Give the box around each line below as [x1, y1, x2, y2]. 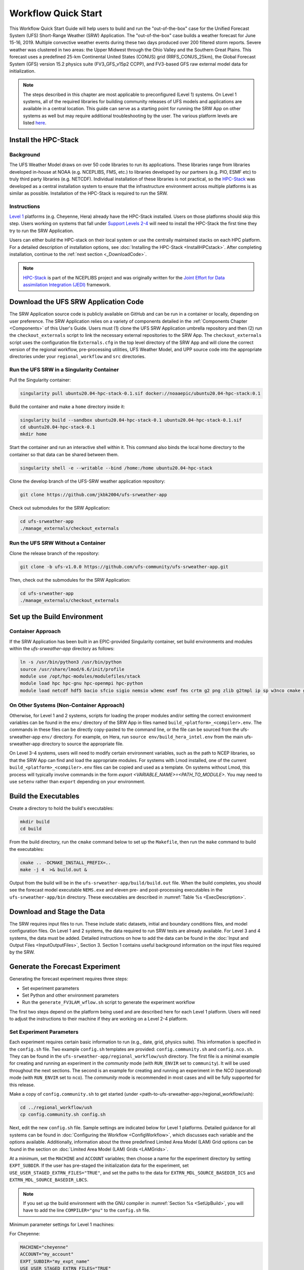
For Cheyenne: [9, 1231, 41, 1237]
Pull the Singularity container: [9, 376, 71, 383]
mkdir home [20, 431, 47, 437]
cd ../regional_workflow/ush [20, 1105, 93, 1110]
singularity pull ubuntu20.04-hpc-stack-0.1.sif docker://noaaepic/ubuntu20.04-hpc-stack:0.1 [20, 390, 261, 396]
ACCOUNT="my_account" [20, 1251, 74, 1257]
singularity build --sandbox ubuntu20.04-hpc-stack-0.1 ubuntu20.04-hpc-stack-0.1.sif [20, 417, 242, 423]
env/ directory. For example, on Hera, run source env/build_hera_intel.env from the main [41, 734, 243, 740]
